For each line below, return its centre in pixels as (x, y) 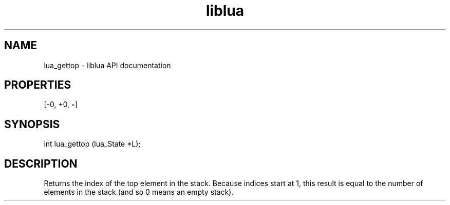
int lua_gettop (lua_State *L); (92, 144)
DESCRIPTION (41, 163)
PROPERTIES (38, 85)
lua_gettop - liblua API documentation (107, 65)
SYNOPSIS (32, 124)
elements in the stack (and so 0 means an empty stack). (139, 192)
